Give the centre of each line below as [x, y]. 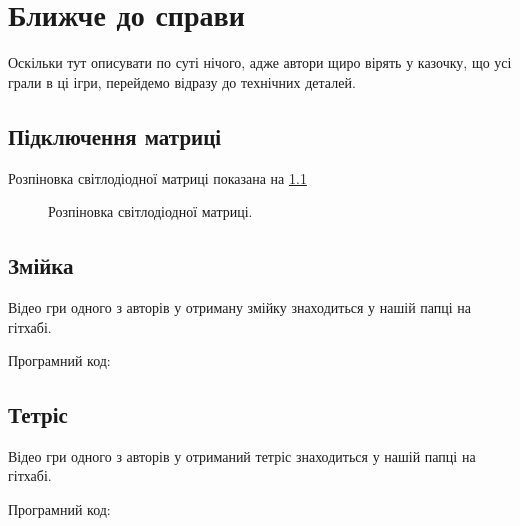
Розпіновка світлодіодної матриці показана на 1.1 [157, 177]
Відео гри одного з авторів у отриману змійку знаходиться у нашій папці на [240, 306]
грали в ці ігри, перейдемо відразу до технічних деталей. [182, 81]
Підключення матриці [115, 135]
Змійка [41, 265]
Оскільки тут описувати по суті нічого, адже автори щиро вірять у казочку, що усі [260, 62]
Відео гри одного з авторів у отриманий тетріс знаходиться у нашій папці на [242, 455]
